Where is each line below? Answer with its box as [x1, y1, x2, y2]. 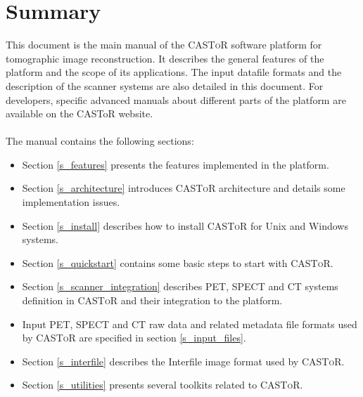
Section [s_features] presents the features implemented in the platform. [22, 157, 329, 171]
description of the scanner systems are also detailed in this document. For [6, 78, 324, 93]
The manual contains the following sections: [6, 134, 194, 148]
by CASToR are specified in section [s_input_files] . [22, 330, 246, 345]
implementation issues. [22, 195, 120, 209]
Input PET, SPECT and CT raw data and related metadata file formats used [22, 316, 357, 331]
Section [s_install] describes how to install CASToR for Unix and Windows [22, 218, 348, 233]
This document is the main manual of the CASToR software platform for [6, 37, 322, 52]
